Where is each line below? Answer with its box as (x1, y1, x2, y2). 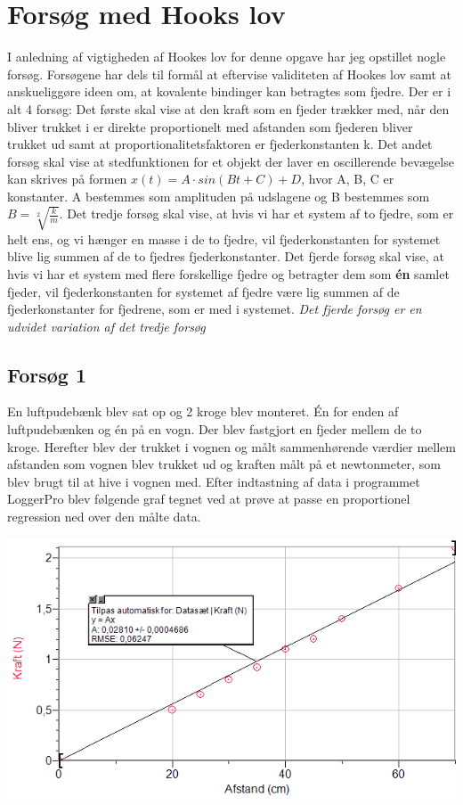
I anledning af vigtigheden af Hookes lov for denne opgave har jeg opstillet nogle (7, 47, 446, 66)
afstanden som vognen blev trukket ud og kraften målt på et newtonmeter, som (7, 455, 441, 473)
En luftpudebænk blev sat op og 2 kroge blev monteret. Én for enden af (7, 402, 399, 421)
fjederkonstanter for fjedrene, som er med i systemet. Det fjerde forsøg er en (7, 300, 422, 318)
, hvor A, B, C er (301, 169, 394, 188)
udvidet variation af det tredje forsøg (7, 316, 206, 335)
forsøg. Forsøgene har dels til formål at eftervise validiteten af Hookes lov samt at (7, 64, 451, 83)
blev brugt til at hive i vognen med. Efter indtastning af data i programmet (7, 472, 420, 490)
